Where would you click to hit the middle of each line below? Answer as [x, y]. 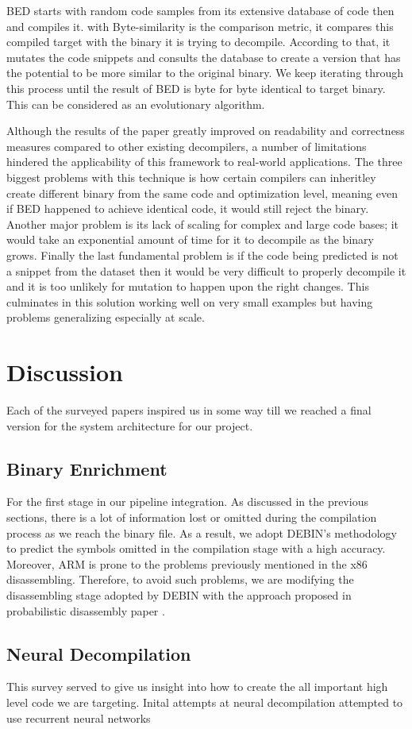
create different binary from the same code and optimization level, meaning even [202, 193]
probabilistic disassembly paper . [86, 610]
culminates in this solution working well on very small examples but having [190, 301]
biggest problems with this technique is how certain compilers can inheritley [191, 177]
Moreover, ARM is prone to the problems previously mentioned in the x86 [187, 563]
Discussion [65, 372]
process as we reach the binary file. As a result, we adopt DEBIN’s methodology [202, 532]
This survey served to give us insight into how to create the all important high [197, 687]
